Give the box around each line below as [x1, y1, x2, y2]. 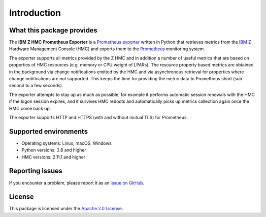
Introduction [9, 7, 61, 18]
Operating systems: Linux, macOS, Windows [21, 140, 112, 146]
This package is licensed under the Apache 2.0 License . [9, 206, 123, 212]
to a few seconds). [25, 83, 64, 89]
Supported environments [9, 127, 88, 135]
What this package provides [9, 26, 98, 34]
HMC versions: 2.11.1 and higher [21, 154, 86, 160]
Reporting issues [9, 167, 63, 175]
